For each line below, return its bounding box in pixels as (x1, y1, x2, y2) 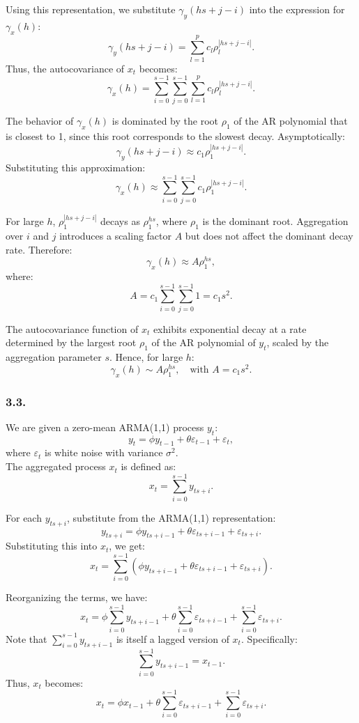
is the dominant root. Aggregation (202, 214, 349, 228)
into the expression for (249, 2, 345, 16)
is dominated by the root (112, 114, 218, 128)
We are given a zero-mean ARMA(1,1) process (6, 419, 204, 434)
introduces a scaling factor (59, 228, 172, 243)
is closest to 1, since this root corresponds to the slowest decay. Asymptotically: (6, 129, 345, 143)
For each (6, 510, 42, 524)
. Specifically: (240, 631, 298, 646)
